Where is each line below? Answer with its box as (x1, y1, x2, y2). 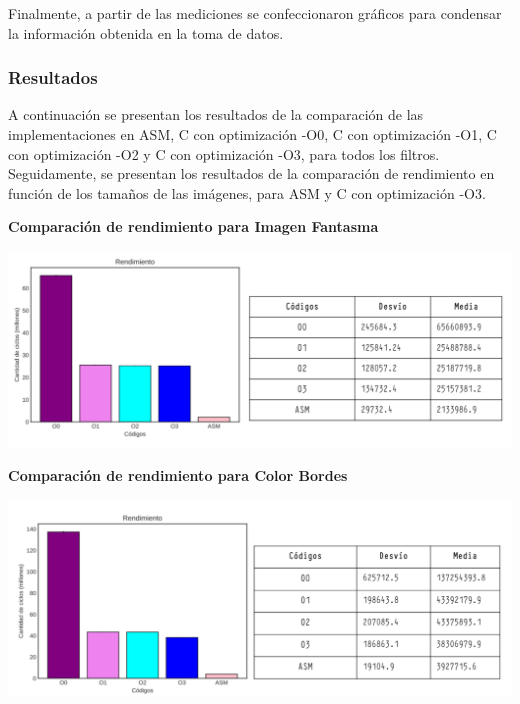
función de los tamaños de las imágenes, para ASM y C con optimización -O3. (8, 182, 486, 203)
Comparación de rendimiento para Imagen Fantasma (8, 216, 379, 237)
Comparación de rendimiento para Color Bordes (8, 464, 348, 485)
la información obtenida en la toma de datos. (8, 22, 284, 43)
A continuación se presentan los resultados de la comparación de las (8, 104, 424, 125)
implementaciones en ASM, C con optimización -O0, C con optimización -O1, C (8, 124, 497, 144)
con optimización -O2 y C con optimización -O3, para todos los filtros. (8, 143, 440, 164)
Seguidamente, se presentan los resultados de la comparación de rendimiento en (8, 163, 495, 184)
